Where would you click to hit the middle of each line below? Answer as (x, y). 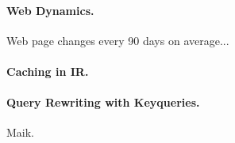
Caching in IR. (48, 71)
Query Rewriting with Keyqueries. (103, 102)
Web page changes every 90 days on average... (118, 40)
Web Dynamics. (50, 10)
